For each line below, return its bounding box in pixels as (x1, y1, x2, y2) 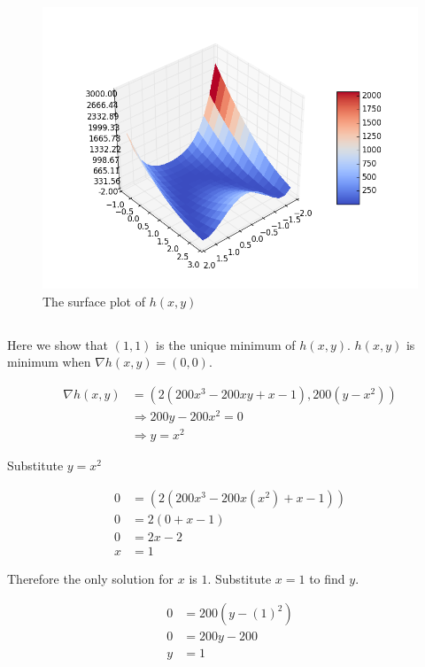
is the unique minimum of (156, 335, 296, 353)
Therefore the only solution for (7, 569, 174, 587)
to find (309, 569, 345, 587)
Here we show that (7, 335, 109, 353)
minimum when (7, 353, 91, 371)
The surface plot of (42, 291, 146, 310)
